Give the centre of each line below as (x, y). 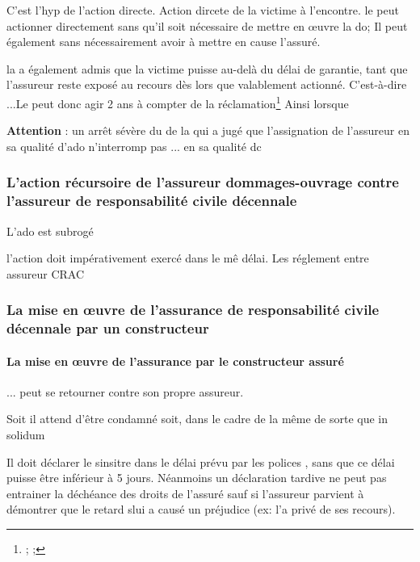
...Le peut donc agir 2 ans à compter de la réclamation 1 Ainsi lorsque (178, 102)
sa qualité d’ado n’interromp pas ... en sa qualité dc (134, 146)
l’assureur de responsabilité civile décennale (152, 201)
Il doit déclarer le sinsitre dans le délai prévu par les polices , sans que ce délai (201, 461)
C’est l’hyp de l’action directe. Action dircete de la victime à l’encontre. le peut (203, 10)
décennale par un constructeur (108, 328)
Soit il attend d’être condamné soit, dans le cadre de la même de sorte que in (197, 419)
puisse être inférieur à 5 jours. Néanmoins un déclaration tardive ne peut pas (197, 478)
